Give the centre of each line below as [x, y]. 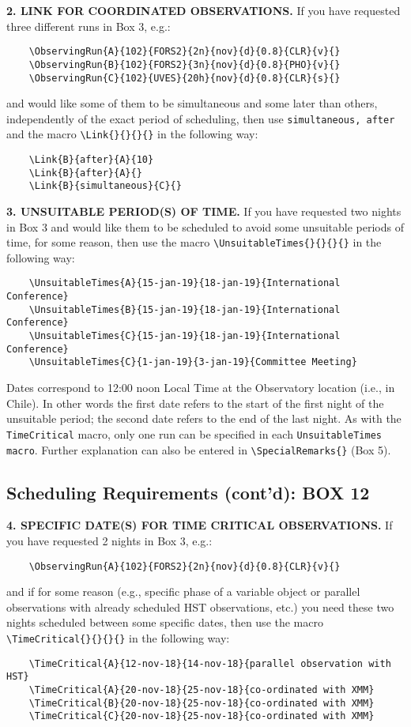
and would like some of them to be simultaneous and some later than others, [192, 103]
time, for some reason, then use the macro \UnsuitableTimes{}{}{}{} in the [194, 242]
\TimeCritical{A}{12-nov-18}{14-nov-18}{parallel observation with [210, 663]
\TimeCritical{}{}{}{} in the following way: [118, 637]
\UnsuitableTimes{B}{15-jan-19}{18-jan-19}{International [185, 309]
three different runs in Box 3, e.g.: [89, 26]
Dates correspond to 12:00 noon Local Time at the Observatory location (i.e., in [201, 388]
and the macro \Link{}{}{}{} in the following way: [132, 134]
